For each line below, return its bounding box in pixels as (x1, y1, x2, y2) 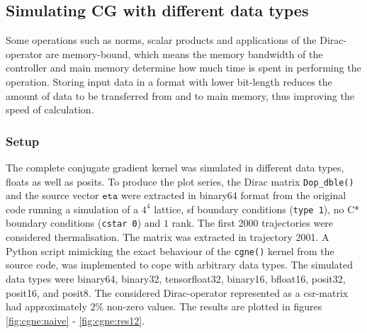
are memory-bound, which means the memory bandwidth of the (45, 46, 323, 61)
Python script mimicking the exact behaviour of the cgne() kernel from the (6, 243, 334, 258)
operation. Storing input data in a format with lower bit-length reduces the (6, 74, 332, 89)
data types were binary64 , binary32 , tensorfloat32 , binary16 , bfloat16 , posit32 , (6, 271, 346, 286)
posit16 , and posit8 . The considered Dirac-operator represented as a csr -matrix (6, 285, 349, 300)
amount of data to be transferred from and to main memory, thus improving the (6, 88, 354, 103)
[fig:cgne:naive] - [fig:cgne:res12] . (6, 312, 145, 327)
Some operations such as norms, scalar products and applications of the (6, 33, 317, 47)
